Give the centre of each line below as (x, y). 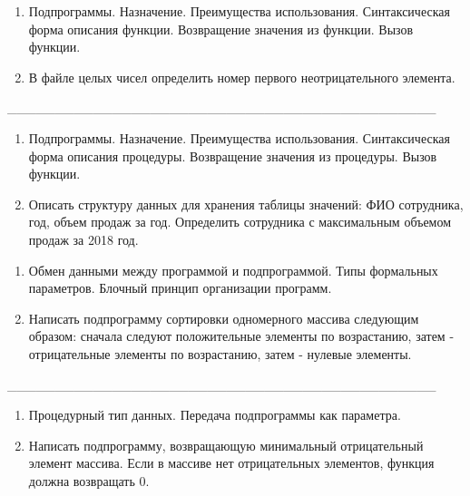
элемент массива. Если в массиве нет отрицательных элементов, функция (231, 463)
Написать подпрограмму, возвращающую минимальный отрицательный (226, 445)
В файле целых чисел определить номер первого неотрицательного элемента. (242, 77)
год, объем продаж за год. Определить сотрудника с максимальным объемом (240, 222)
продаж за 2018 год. (83, 239)
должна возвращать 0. (89, 480)
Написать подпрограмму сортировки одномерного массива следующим (224, 318)
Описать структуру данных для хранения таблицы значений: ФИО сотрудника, (246, 204)
